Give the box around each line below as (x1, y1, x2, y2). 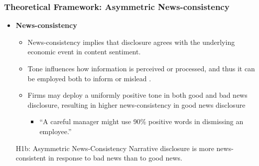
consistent (15, 153, 46, 163)
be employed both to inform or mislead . (27, 73, 151, 83)
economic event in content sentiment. (27, 46, 141, 57)
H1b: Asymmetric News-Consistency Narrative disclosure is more (15, 143, 214, 153)
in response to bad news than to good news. (48, 153, 182, 163)
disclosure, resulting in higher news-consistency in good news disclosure (27, 99, 246, 110)
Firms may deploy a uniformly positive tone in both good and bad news (27, 90, 248, 100)
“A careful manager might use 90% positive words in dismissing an (39, 116, 244, 127)
